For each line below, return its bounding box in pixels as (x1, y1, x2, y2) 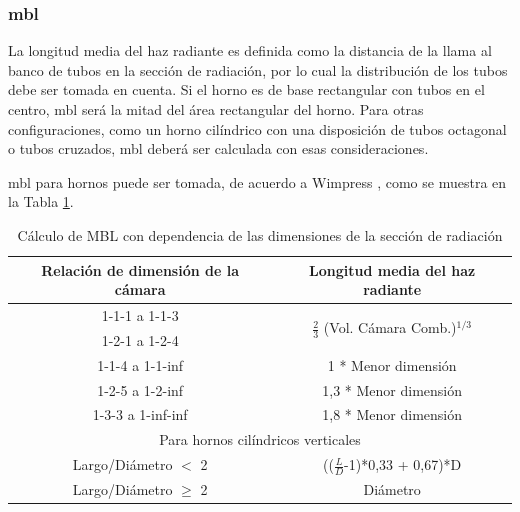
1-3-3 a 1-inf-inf (92, 404, 188, 425)
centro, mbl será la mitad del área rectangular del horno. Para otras (8, 99, 424, 119)
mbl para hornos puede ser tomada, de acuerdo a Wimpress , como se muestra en (8, 171, 507, 192)
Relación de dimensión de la (41, 259, 240, 280)
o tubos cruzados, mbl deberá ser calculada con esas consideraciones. (8, 138, 429, 159)
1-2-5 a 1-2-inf (97, 379, 184, 400)
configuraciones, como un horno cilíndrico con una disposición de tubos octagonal (8, 118, 507, 139)
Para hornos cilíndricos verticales (159, 429, 361, 450)
